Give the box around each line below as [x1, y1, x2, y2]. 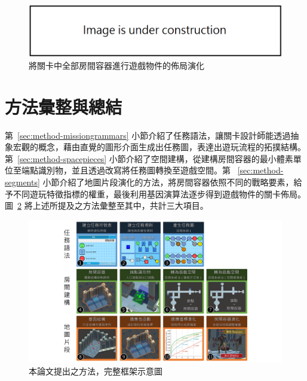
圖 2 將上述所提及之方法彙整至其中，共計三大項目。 [5, 199, 208, 212]
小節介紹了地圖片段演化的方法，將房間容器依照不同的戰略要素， [42, 176, 294, 188]
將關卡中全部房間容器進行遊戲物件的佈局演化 [29, 59, 204, 71]
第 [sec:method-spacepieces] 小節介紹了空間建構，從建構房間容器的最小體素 [5, 152, 293, 164]
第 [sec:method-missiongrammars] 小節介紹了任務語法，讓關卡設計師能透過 [5, 129, 291, 141]
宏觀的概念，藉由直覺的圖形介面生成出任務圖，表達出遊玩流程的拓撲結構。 [13, 141, 306, 153]
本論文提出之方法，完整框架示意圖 [29, 364, 162, 377]
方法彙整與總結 [5, 94, 122, 118]
